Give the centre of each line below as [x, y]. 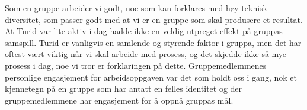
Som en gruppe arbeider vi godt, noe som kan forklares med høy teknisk [136, 8]
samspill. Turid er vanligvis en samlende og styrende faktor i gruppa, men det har [153, 42]
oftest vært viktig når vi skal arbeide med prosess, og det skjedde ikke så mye [146, 54]
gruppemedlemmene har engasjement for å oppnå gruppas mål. [119, 100]
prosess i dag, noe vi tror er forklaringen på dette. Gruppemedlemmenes [136, 65]
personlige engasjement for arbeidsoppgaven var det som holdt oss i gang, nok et [151, 77]
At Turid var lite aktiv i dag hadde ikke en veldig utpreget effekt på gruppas [144, 31]
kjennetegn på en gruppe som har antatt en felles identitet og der [124, 89]
